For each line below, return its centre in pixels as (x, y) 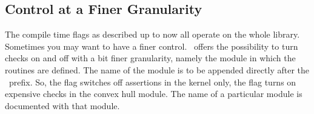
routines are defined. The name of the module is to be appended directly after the (157, 69)
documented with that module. (62, 105)
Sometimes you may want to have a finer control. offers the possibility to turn (152, 46)
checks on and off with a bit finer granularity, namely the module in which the (150, 58)
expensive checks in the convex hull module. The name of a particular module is (154, 94)
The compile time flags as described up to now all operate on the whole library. (152, 34)
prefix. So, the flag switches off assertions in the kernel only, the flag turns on (152, 82)
